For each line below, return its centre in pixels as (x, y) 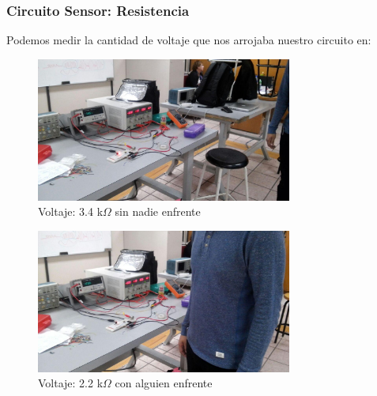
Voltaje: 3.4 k (71, 211)
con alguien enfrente (164, 383)
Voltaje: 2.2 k (71, 383)
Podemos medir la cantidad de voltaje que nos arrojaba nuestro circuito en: (189, 40)
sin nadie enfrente (158, 211)
